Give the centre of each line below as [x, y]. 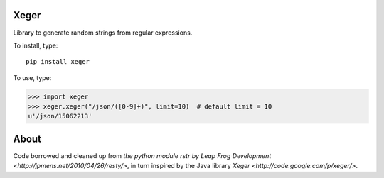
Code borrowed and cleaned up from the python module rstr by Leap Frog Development [142, 155]
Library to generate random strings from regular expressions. [103, 33]
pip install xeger [58, 62]
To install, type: [36, 45]
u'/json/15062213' [60, 116]
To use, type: [32, 77]
